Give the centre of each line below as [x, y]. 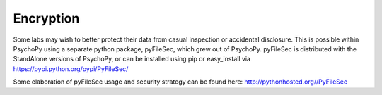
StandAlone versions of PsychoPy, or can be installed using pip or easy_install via [132, 59]
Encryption [46, 18]
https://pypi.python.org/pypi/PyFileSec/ [71, 69]
